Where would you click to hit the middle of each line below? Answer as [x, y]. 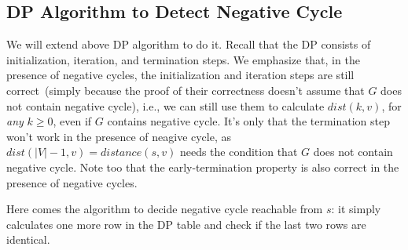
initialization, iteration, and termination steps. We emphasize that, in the [183, 59]
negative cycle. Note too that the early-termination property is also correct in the [203, 167]
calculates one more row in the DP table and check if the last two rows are [186, 224]
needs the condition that [239, 152]
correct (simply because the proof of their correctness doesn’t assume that [186, 90]
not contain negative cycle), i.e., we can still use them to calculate [165, 105]
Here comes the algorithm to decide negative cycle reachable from [165, 209]
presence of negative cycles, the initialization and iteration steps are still [180, 75]
